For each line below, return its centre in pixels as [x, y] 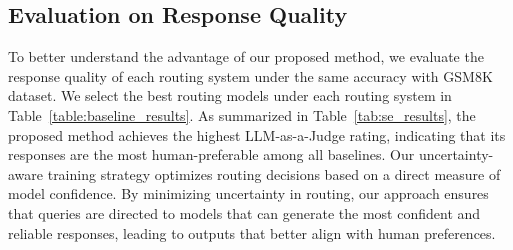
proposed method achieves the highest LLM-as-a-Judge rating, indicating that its [257, 134]
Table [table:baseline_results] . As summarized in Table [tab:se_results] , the [242, 114]
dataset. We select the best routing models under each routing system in [230, 95]
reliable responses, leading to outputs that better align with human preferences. [252, 232]
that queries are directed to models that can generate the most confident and [244, 212]
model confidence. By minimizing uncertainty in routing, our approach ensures [248, 193]
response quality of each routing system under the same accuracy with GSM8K [250, 75]
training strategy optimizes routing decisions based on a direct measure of [274, 173]
